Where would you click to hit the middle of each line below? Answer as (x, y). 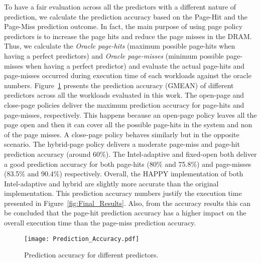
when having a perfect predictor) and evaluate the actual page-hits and (135, 65)
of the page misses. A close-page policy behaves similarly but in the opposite (122, 134)
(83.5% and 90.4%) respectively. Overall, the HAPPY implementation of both (124, 174)
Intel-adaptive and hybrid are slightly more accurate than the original (111, 183)
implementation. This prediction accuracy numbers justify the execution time (123, 193)
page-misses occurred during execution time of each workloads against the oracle (128, 75)
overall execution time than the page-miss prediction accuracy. (100, 223)
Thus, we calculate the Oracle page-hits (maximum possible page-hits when (120, 46)
